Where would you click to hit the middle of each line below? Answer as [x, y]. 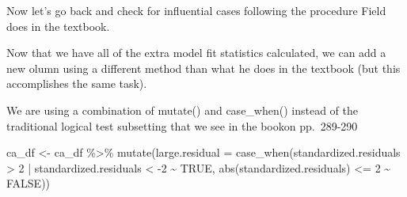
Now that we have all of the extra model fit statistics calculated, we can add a [196, 53]
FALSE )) [29, 183]
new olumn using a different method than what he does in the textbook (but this [203, 68]
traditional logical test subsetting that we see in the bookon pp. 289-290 [182, 125]
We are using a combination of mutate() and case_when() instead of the [182, 110]
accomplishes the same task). [77, 83]
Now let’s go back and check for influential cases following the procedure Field [196, 10]
